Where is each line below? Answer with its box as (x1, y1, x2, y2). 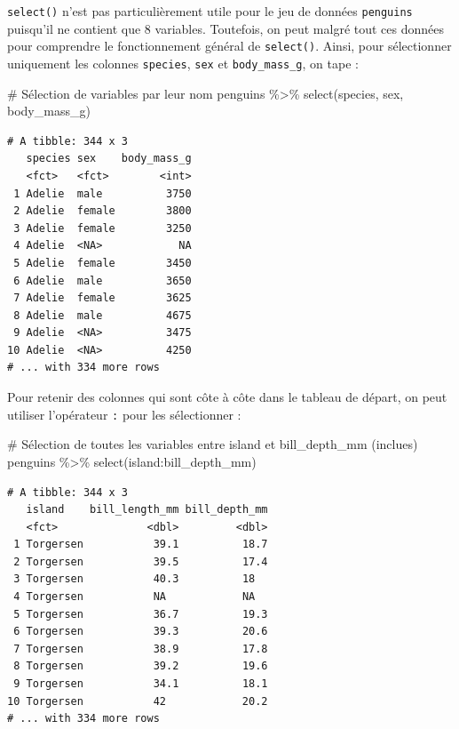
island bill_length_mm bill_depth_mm (26, 503, 268, 517)
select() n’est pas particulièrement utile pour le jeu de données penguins (7, 2, 413, 20)
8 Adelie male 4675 (13, 308, 192, 322)
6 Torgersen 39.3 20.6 (13, 625, 268, 638)
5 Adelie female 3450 (13, 256, 192, 269)
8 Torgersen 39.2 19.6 (13, 660, 268, 673)
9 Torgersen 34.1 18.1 (13, 677, 268, 691)
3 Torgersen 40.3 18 (13, 573, 256, 586)
